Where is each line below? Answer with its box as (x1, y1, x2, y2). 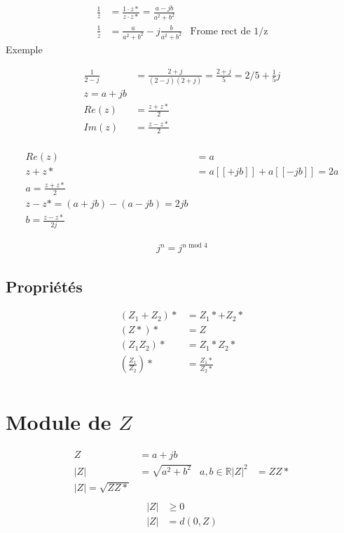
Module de (6, 407, 111, 436)
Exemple (6, 41, 43, 56)
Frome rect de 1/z (190, 26, 268, 36)
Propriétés (6, 275, 83, 297)
